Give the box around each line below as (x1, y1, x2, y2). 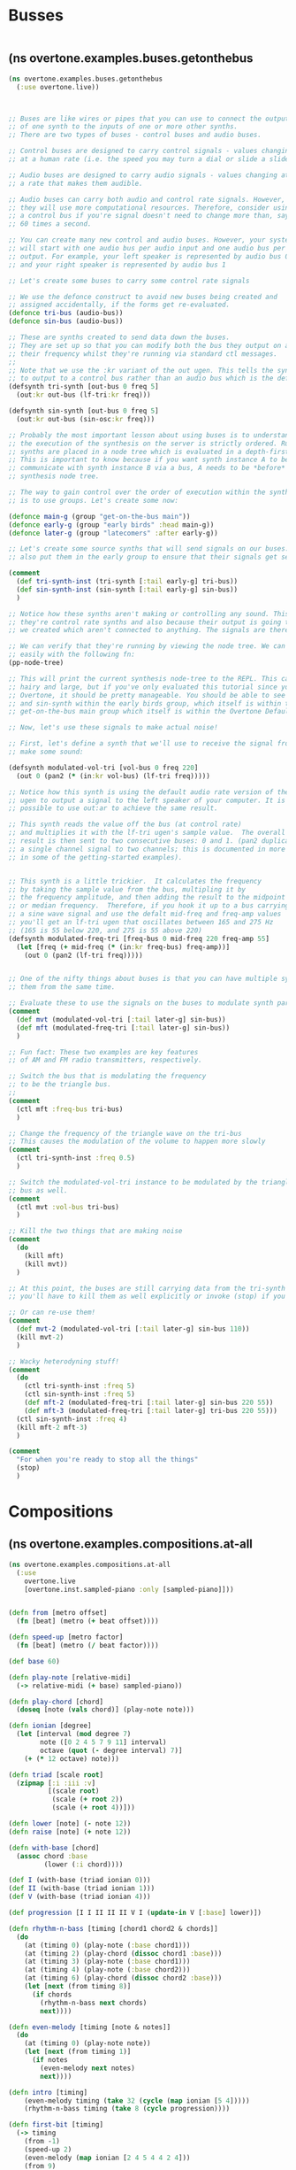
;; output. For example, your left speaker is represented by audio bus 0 (8, 251, 290, 261)
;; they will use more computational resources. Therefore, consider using (8, 203, 293, 212)
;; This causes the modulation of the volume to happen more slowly (8, 1137, 266, 1147)
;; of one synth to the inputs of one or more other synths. (8, 122, 239, 131)
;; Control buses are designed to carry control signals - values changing (8, 147, 293, 156)
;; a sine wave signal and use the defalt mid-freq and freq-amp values (8, 909, 282, 919)
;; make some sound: (8, 747, 85, 756)
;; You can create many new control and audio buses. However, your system (8, 236, 293, 244)
